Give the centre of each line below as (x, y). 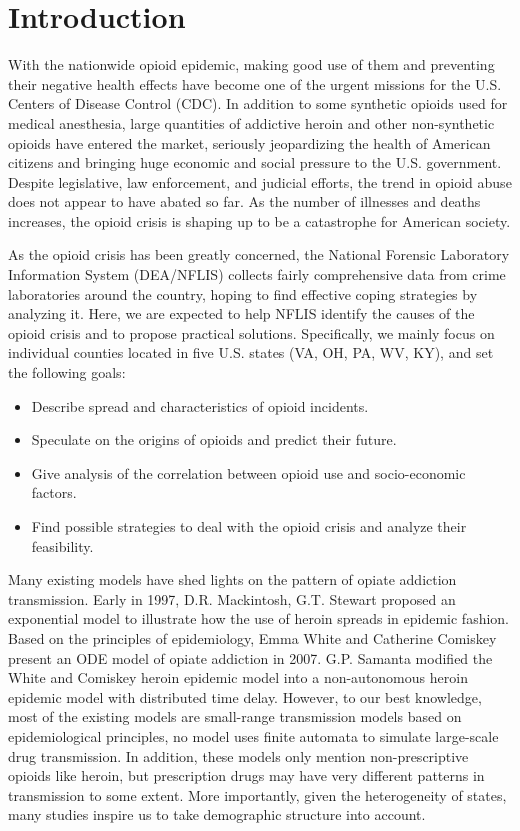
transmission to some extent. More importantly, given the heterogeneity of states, (257, 794)
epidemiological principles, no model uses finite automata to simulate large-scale (253, 735)
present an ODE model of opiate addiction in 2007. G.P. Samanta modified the (250, 657)
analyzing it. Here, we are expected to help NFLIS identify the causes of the (241, 313)
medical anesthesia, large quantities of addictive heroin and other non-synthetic (251, 122)
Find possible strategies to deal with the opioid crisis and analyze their (249, 526)
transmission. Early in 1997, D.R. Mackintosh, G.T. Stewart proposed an (232, 598)
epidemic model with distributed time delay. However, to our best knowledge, (245, 696)
